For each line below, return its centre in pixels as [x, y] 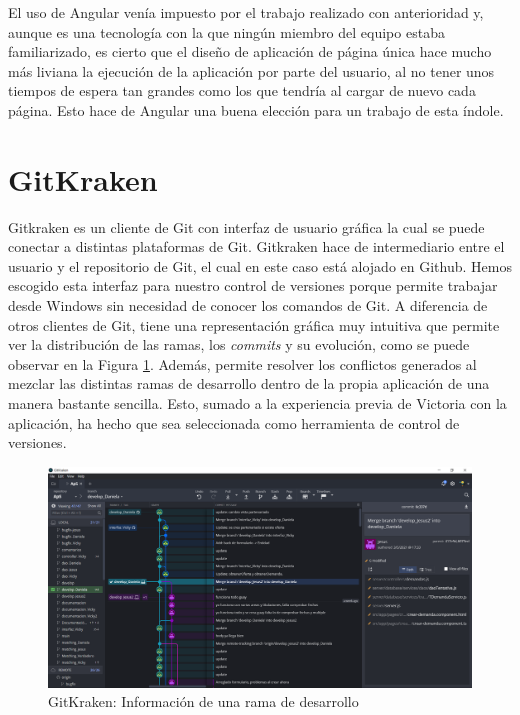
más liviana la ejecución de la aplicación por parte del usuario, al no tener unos [251, 70]
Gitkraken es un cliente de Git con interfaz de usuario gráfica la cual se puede [246, 226]
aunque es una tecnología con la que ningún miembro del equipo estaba [226, 31]
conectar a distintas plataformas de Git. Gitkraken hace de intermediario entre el [256, 246]
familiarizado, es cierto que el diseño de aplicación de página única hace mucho [250, 51]
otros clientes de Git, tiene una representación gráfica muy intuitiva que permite [254, 324]
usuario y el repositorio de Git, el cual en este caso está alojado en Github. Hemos [260, 265]
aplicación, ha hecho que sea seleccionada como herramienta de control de [234, 422]
